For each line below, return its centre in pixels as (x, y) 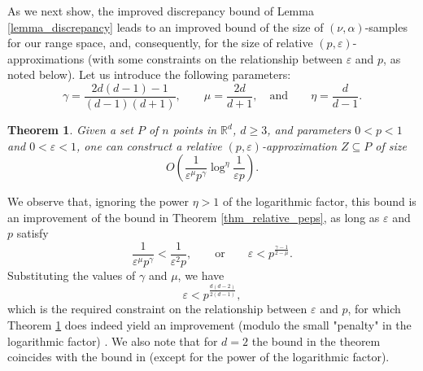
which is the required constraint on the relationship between (157, 309)
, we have (201, 275)
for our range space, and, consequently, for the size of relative (160, 43)
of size (391, 145)
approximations (46, 58)
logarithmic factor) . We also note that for (113, 340)
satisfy (33, 233)
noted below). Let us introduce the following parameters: (149, 74)
